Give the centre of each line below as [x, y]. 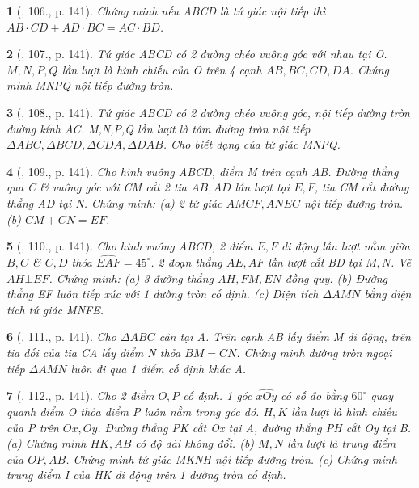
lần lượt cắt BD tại [315, 261]
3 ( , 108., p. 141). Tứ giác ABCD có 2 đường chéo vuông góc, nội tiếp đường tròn [208, 112]
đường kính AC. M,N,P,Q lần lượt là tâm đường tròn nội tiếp [159, 128]
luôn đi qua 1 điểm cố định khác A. [159, 368]
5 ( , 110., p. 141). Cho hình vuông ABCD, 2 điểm [130, 246]
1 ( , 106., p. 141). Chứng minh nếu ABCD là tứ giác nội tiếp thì [166, 11]
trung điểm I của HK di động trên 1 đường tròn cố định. [146, 475]
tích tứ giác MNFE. [55, 309]
